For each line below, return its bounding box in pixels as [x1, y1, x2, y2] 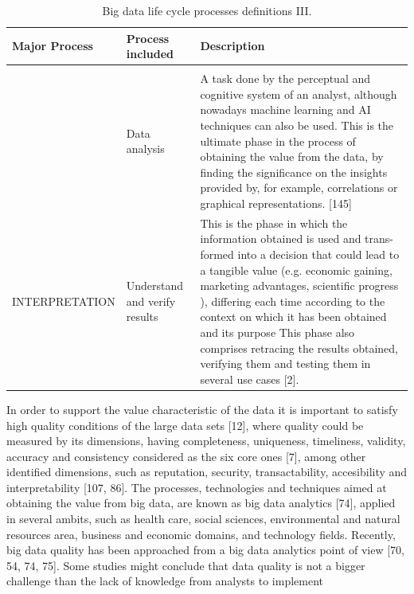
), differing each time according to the [200, 292, 385, 309]
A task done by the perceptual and [200, 70, 371, 87]
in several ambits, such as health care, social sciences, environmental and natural [6, 510, 400, 527]
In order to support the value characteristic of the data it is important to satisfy [6, 401, 398, 417]
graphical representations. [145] [200, 195, 352, 212]
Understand [126, 277, 184, 294]
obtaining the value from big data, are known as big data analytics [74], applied [6, 494, 396, 511]
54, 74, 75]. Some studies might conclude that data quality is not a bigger [6, 557, 365, 573]
